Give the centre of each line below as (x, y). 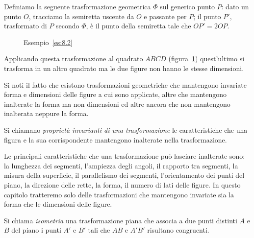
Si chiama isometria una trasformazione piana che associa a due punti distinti (121, 220)
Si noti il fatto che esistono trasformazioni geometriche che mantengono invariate (126, 84)
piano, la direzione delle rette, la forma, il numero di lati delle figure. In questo (122, 184)
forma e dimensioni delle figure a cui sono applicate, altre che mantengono (115, 94)
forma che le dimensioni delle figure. (58, 204)
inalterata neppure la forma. (46, 113)
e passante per (165, 16)
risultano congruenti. (178, 230)
